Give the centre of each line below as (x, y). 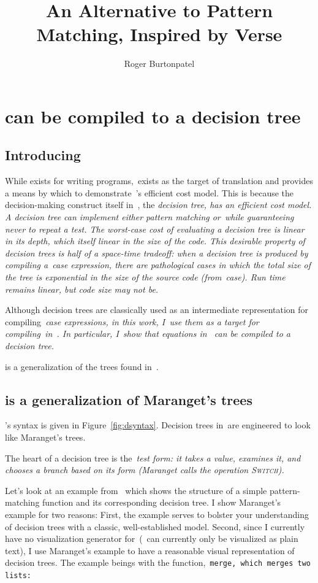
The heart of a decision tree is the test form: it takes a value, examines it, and (153, 458)
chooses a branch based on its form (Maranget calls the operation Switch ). (145, 470)
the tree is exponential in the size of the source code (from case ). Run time (145, 277)
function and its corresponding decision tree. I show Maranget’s (162, 502)
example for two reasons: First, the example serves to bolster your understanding (157, 514)
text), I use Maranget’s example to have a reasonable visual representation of (150, 550)
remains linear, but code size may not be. (82, 289)
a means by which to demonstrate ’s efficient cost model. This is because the (150, 192)
